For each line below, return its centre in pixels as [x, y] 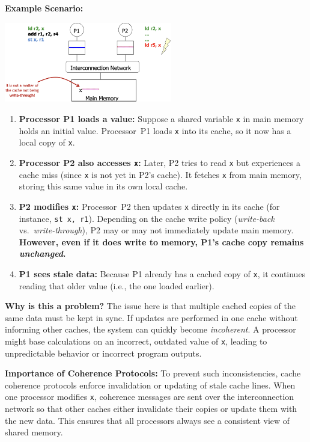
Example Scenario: [44, 8]
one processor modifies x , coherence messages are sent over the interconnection [150, 397]
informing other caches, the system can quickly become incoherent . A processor [150, 329]
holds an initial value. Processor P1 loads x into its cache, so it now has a [155, 130]
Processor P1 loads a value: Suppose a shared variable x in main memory [161, 118]
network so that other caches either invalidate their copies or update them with [151, 409]
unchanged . [42, 253]
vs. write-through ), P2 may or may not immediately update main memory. [156, 230]
